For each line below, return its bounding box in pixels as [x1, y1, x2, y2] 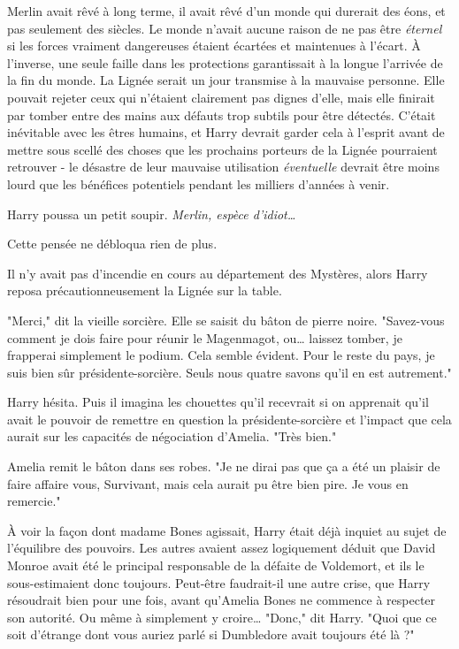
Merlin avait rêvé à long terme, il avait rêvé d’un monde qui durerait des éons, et [7, 2, 446, 19]
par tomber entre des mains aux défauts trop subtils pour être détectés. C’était [7, 105, 436, 124]
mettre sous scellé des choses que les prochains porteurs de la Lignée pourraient [7, 140, 438, 158]
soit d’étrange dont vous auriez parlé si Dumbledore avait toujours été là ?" [7, 625, 415, 644]
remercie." [7, 492, 61, 510]
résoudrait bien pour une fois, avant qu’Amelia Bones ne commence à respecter [7, 591, 436, 609]
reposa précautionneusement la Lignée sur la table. [7, 281, 282, 300]
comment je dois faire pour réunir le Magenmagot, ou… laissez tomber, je [7, 328, 402, 347]
